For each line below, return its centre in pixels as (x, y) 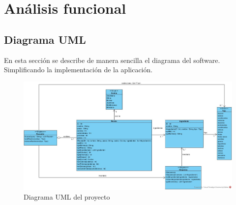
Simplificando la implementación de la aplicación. (78, 70)
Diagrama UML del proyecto (67, 196)
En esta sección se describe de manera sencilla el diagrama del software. (112, 60)
